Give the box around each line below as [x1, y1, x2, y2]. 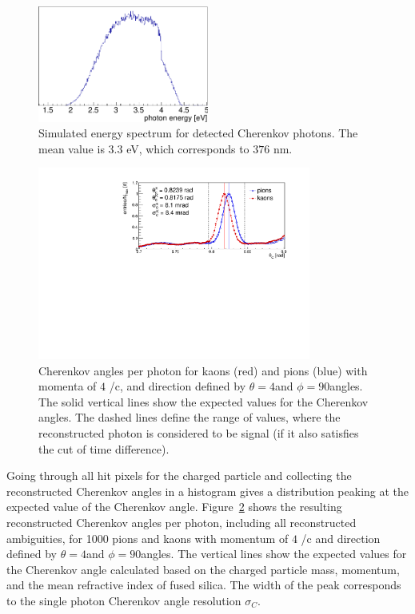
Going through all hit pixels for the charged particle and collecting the [6, 467, 352, 484]
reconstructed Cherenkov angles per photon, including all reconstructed [6, 514, 357, 531]
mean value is [38, 140, 105, 156]
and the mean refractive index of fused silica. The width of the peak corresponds [6, 576, 401, 593]
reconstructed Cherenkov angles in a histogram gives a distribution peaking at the [6, 482, 409, 499]
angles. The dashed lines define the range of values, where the [38, 409, 341, 426]
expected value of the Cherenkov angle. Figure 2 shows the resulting [6, 498, 342, 515]
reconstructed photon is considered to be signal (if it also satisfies [38, 425, 359, 442]
